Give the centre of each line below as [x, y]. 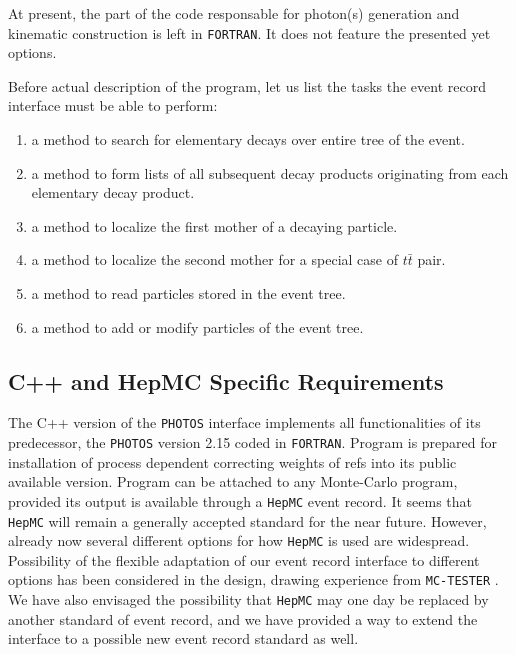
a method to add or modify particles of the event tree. [197, 326]
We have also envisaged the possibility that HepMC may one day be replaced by [248, 599]
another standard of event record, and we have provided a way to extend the [243, 618]
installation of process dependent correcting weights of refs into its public [232, 461]
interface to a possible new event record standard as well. [183, 638]
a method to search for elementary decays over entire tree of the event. [248, 139]
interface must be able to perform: [113, 105]
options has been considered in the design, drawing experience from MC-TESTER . [253, 579]
